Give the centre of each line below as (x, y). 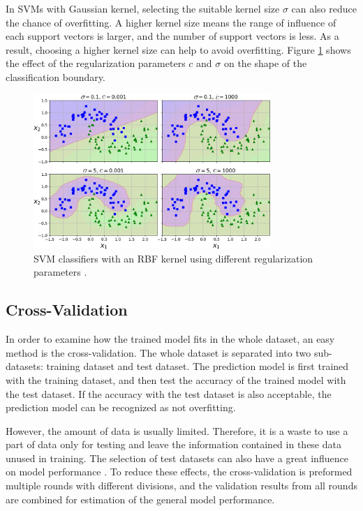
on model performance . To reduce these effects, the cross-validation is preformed (179, 472)
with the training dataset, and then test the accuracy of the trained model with (176, 379)
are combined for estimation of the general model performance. (140, 499)
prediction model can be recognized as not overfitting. (121, 407)
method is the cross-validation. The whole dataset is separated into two (158, 352)
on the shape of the (265, 63)
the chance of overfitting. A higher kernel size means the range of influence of (171, 22)
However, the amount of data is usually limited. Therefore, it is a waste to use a (177, 430)
